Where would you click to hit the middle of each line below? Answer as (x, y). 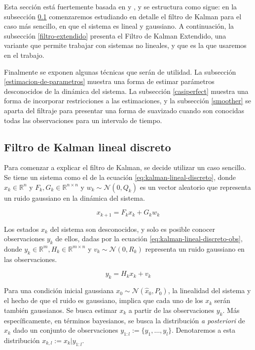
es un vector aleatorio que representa (195, 187)
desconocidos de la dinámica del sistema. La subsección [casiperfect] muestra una (126, 91)
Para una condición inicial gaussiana (59, 290)
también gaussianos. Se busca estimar (61, 310)
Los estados (21, 229)
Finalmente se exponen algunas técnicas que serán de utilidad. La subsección (120, 71)
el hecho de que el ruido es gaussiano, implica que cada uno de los (104, 300)
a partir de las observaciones (171, 310)
